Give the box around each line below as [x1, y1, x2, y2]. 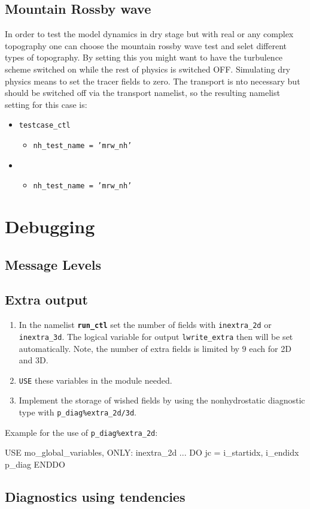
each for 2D [249, 342, 291, 354]
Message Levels [5, 255, 101, 273]
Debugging [5, 214, 95, 239]
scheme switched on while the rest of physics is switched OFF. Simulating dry [5, 62, 290, 75]
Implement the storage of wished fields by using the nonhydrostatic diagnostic [19, 394, 305, 406]
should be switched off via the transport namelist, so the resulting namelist [5, 86, 280, 99]
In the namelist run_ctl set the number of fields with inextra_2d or [19, 318, 272, 331]
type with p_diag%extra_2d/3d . [19, 406, 136, 418]
